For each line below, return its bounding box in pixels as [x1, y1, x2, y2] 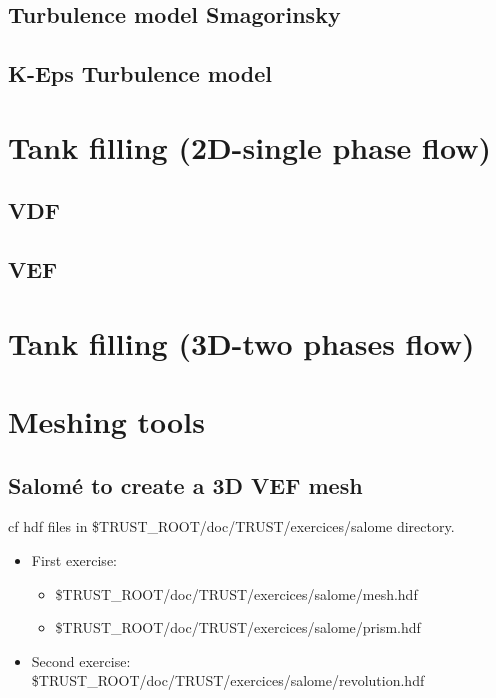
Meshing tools [8, 401, 205, 442]
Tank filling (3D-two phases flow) [8, 322, 475, 363]
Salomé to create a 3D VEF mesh [8, 469, 363, 500]
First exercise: [31, 550, 117, 571]
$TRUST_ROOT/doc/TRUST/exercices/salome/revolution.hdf [31, 670, 425, 691]
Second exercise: [31, 650, 131, 671]
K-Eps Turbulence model [8, 58, 272, 89]
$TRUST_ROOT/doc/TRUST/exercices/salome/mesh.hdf [55, 583, 418, 604]
